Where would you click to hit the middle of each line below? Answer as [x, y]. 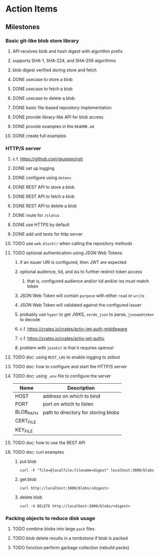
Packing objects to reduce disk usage [51, 518]
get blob [28, 479]
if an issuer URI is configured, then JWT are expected [73, 262]
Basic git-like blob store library [42, 41]
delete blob [31, 497]
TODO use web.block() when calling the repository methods [72, 244]
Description [81, 388]
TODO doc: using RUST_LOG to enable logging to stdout [66, 357]
